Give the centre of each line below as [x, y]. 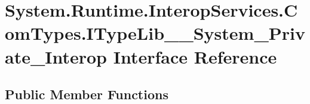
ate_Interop [56, 56]
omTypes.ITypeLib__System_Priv [155, 33]
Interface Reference [195, 56]
